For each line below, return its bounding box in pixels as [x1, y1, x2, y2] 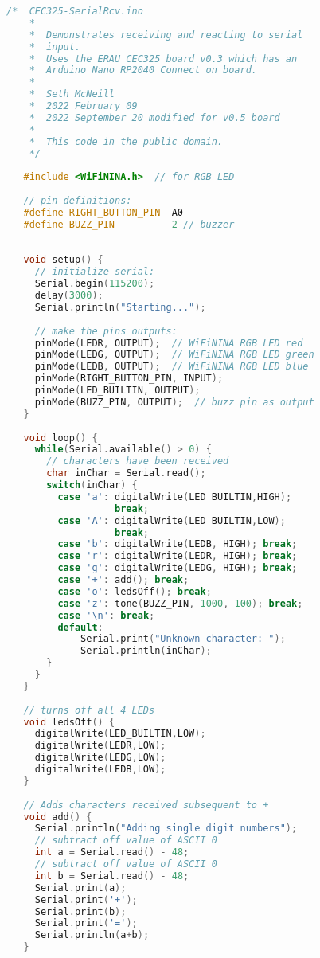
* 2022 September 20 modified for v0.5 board [29, 111, 280, 123]
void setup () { [23, 254, 103, 266]
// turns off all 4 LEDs [23, 704, 155, 716]
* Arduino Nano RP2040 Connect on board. [29, 65, 257, 76]
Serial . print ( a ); [34, 882, 127, 893]
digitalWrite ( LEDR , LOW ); [34, 740, 166, 752]
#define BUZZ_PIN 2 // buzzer [23, 218, 235, 230]
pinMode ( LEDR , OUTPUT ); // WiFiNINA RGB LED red [34, 337, 303, 349]
